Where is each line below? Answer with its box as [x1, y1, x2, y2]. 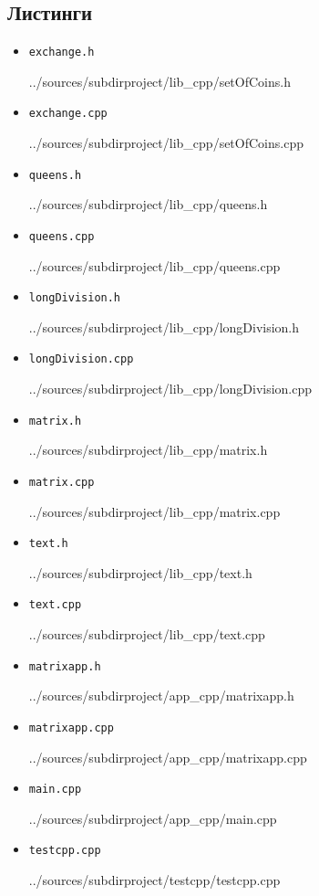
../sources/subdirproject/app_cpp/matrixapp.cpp [28, 747, 307, 766]
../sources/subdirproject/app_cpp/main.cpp [28, 808, 277, 827]
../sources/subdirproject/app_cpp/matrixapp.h [28, 686, 294, 705]
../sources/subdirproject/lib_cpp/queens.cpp [28, 256, 281, 275]
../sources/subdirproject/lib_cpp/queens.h [28, 195, 268, 214]
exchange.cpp [28, 107, 108, 121]
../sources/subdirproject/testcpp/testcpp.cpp [28, 870, 281, 890]
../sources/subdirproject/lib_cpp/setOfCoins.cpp [28, 133, 304, 153]
